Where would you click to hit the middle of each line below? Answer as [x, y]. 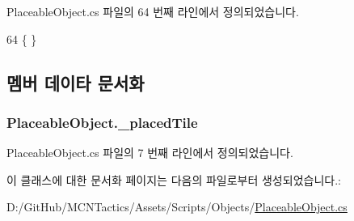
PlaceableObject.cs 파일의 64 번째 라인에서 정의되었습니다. [153, 11]
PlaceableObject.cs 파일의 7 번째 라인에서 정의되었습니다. [150, 153]
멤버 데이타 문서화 [76, 82]
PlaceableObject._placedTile [102, 122]
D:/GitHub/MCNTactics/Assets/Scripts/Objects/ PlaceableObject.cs [177, 207]
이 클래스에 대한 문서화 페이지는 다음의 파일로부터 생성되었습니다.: [174, 179]
